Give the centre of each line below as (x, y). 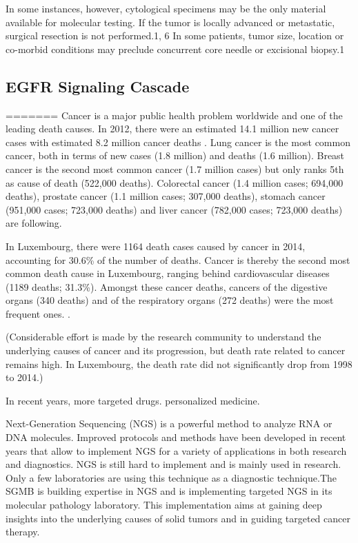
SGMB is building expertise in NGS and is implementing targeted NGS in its (169, 491)
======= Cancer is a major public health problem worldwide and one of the (174, 115)
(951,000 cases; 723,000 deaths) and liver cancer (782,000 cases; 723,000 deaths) (174, 209)
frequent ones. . (38, 313)
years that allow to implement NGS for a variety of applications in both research (176, 450)
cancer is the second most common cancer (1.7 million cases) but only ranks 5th (175, 168)
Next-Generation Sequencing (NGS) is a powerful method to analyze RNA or (169, 423)
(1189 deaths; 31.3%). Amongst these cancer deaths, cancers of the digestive (167, 286)
